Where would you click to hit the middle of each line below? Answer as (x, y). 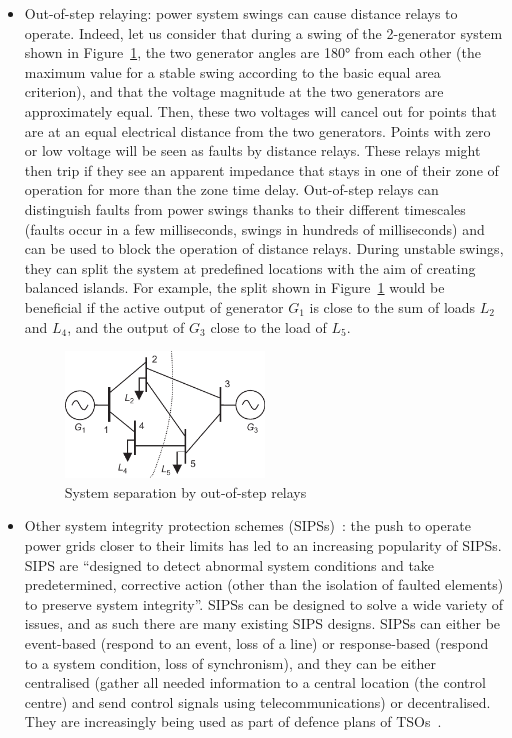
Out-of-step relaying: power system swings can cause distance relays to (241, 13)
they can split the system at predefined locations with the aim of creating (250, 267)
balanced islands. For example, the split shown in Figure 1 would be (234, 287)
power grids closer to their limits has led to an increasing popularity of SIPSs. (263, 544)
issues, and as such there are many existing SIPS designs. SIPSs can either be (262, 623)
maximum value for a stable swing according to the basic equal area (232, 71)
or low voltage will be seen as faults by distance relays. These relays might (252, 150)
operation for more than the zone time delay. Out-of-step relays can (231, 189)
